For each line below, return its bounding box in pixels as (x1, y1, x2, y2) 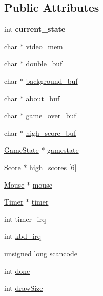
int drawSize (4, 283, 43, 293)
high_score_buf (26, 127, 76, 138)
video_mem (26, 41, 63, 51)
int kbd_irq (4, 231, 42, 242)
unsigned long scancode (4, 248, 77, 258)
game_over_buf (26, 110, 76, 121)
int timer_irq (4, 213, 46, 224)
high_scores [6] (29, 161, 77, 172)
